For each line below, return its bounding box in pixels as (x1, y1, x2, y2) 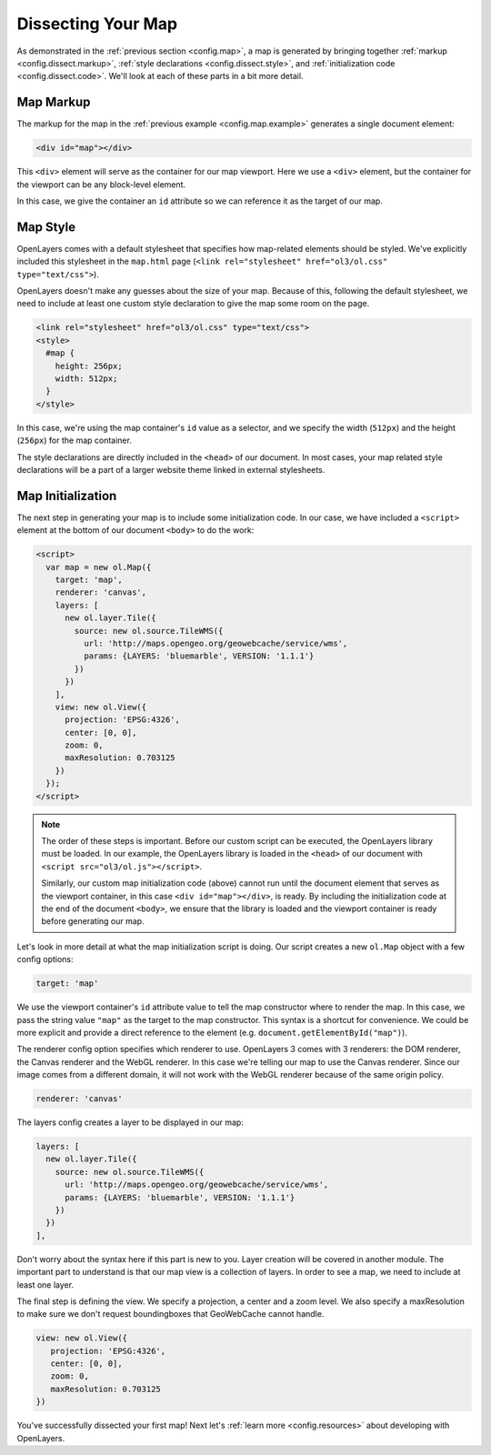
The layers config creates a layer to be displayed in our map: (16, 1117, 245, 1128)
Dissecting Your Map (16, 14, 177, 34)
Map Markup (16, 95, 91, 110)
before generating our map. (41, 916, 145, 927)
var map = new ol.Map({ (45, 562, 152, 572)
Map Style (16, 219, 76, 235)
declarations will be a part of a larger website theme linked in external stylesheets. (16, 464, 326, 475)
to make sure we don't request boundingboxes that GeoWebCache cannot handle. (16, 1309, 325, 1320)
